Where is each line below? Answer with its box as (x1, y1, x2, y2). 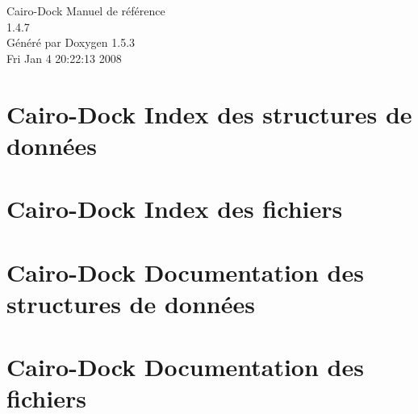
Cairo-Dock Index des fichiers (6, 192, 343, 225)
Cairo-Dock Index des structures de (6, 97, 412, 130)
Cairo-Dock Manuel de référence (6, 2, 165, 19)
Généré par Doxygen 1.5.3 (6, 34, 136, 51)
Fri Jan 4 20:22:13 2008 (6, 49, 122, 66)
